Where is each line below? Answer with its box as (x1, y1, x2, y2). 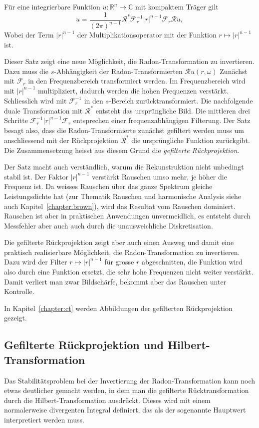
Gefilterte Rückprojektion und (4, 337, 164, 352)
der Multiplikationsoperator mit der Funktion (77, 29, 217, 39)
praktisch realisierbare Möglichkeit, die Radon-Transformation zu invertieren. (4, 246, 240, 257)
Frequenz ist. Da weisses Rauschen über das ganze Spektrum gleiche (4, 181, 213, 191)
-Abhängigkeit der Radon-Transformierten (54, 65, 183, 76)
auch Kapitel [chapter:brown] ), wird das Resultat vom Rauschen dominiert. (4, 200, 236, 211)
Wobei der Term (4, 29, 54, 39)
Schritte (4, 115, 28, 125)
